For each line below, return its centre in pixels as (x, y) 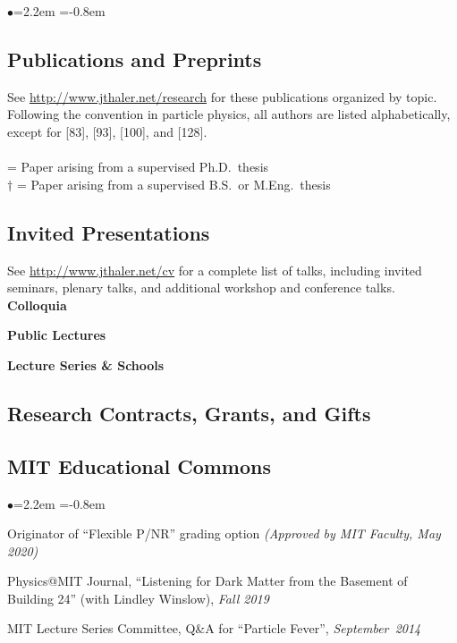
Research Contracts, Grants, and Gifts (189, 413)
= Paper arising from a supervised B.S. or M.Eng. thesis (173, 184)
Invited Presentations (109, 232)
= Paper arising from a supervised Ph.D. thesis (138, 167)
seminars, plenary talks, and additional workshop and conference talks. (201, 288)
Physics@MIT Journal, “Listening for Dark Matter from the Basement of (207, 581)
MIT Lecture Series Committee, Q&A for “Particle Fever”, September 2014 (214, 628)
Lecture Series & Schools (86, 364)
